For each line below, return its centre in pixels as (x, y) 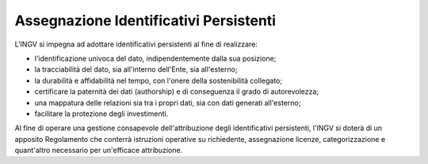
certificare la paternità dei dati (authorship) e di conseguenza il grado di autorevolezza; (177, 91)
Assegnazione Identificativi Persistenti (145, 20)
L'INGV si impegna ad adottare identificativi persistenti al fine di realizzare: (136, 44)
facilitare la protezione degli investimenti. (101, 114)
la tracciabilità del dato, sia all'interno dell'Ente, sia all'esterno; (136, 69)
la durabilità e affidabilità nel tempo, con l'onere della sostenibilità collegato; (159, 80)
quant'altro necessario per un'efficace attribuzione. (99, 151)
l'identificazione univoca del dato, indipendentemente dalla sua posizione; (155, 58)
